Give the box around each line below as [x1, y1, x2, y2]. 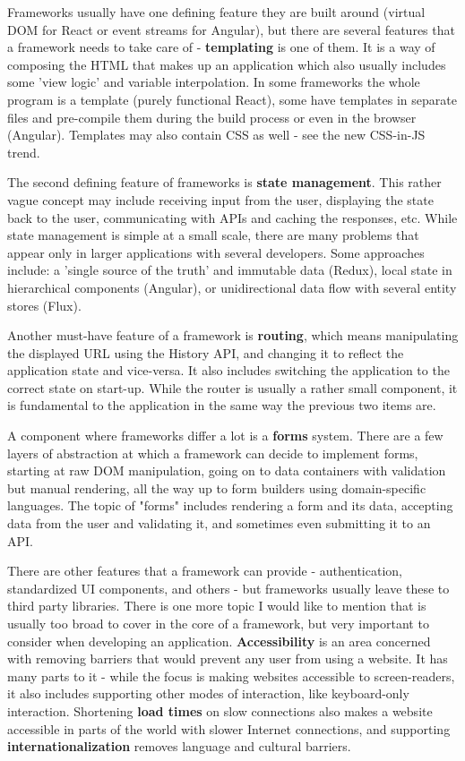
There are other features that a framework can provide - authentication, [7, 561, 402, 580]
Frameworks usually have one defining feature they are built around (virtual [7, 3, 426, 21]
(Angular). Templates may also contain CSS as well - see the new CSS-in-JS [7, 125, 426, 144]
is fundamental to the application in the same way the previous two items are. [7, 396, 436, 415]
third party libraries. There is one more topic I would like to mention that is [7, 596, 426, 615]
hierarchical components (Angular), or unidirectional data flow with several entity [7, 278, 457, 296]
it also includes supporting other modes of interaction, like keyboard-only [7, 684, 409, 703]
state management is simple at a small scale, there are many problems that [7, 226, 419, 244]
